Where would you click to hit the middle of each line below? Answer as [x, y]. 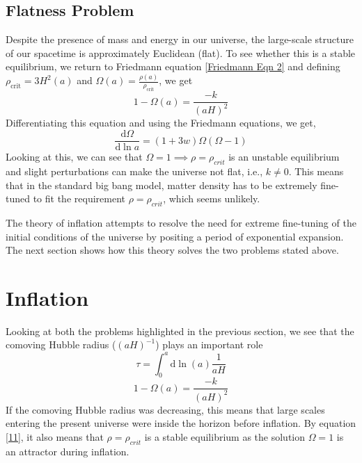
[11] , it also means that [55, 436]
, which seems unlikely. [212, 198]
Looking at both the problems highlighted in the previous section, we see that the [180, 331]
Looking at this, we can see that [74, 157]
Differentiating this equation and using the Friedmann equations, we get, [161, 123]
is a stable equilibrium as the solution [225, 436]
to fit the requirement [79, 198]
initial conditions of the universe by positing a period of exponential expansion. [175, 236]
